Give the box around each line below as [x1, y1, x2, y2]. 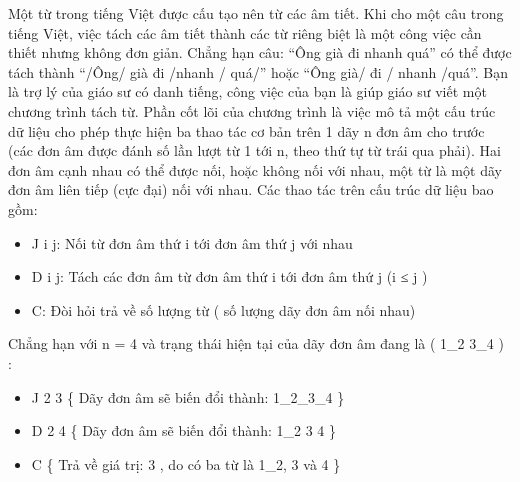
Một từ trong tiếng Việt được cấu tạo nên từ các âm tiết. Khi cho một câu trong [8, 3, 504, 23]
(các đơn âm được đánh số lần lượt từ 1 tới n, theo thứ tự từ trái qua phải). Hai [8, 140, 501, 161]
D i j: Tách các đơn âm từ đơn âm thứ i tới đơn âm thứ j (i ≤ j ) [31, 266, 428, 287]
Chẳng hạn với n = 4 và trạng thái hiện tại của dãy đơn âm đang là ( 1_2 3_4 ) [8, 333, 504, 354]
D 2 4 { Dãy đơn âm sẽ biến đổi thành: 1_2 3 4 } [31, 420, 336, 441]
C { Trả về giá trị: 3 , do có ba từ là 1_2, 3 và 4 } [31, 453, 341, 474]
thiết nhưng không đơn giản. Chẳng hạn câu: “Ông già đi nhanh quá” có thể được [8, 42, 512, 63]
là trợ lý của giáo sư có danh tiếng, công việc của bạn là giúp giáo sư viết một [8, 81, 487, 102]
